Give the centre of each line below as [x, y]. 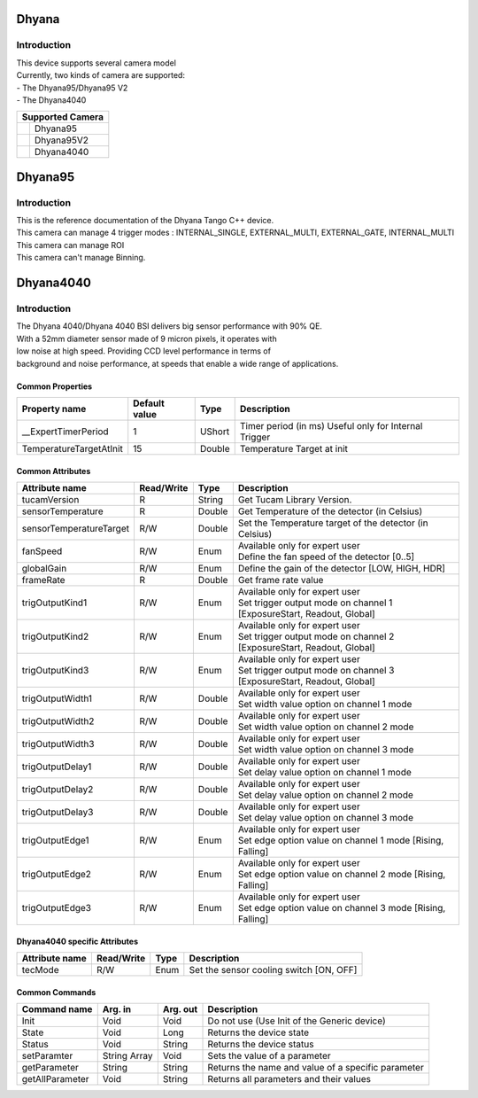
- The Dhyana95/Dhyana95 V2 [72, 88]
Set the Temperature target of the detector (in [333, 523]
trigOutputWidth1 [57, 698]
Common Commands [56, 992]
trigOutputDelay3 [58, 812]
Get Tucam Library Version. [295, 499]
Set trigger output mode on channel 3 [316, 670]
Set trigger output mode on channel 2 [316, 636]
